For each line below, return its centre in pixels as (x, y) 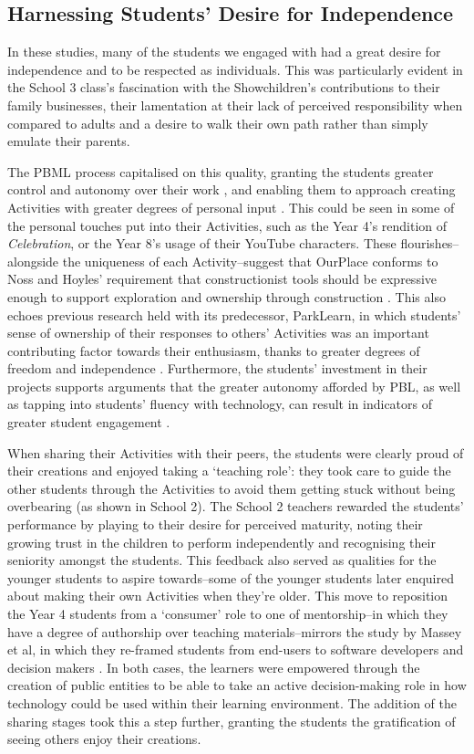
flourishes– (430, 243)
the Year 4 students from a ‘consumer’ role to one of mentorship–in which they (228, 614)
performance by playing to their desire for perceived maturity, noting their (215, 524)
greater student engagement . (89, 422)
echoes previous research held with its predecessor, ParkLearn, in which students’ (234, 314)
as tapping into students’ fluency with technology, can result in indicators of (220, 404)
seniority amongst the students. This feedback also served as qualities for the (222, 560)
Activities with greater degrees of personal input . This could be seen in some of (231, 207)
